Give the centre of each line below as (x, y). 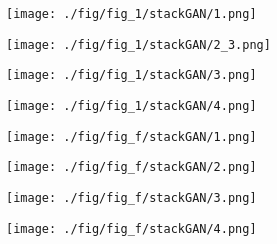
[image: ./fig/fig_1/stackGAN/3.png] (131, 75)
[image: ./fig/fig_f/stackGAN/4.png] (131, 228)
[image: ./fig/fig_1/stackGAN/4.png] (131, 105)
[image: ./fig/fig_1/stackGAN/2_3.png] (138, 44)
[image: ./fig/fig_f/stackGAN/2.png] (131, 167)
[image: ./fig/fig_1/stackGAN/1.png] (131, 14)
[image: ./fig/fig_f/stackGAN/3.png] (131, 197)
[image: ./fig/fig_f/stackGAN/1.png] (131, 136)
